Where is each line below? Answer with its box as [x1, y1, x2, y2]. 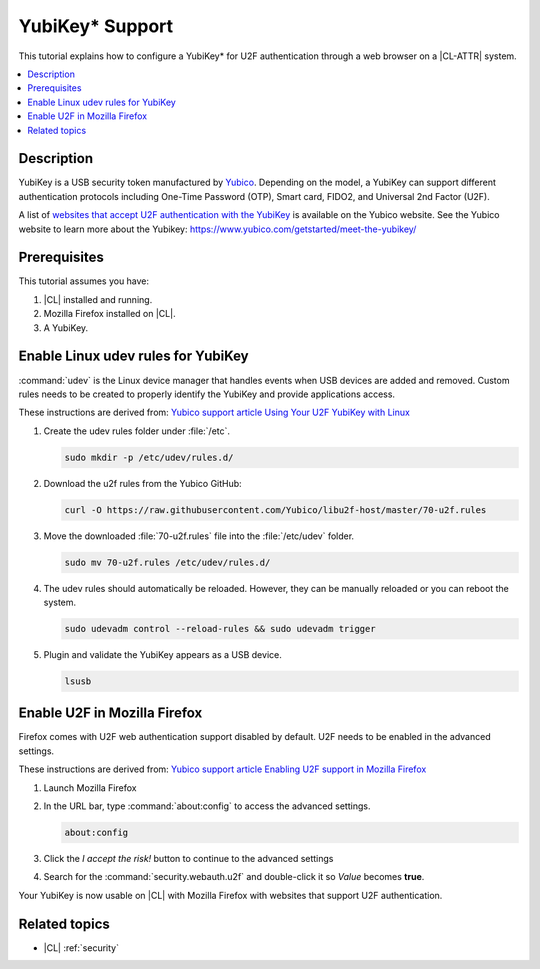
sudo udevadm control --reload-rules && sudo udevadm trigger [64, 623, 376, 635]
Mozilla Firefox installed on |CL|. [43, 308, 176, 320]
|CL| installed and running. [43, 293, 153, 305]
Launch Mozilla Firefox [43, 781, 137, 794]
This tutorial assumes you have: [18, 275, 150, 287]
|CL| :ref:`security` [43, 941, 120, 954]
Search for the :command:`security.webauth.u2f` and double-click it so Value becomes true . [43, 871, 425, 883]
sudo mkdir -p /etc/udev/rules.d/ [64, 451, 234, 463]
